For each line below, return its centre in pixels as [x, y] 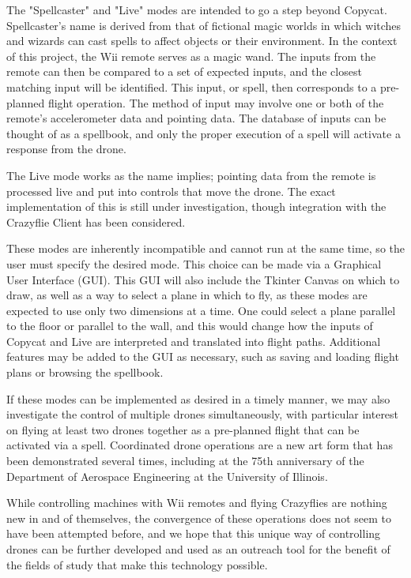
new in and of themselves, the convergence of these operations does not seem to [199, 518]
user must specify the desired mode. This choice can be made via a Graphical [194, 263]
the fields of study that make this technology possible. [137, 564]
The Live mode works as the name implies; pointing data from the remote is [191, 175]
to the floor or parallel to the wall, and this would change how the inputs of [190, 326]
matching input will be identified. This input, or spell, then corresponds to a [192, 86]
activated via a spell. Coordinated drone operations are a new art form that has [200, 445]
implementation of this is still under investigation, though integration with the [196, 206]
